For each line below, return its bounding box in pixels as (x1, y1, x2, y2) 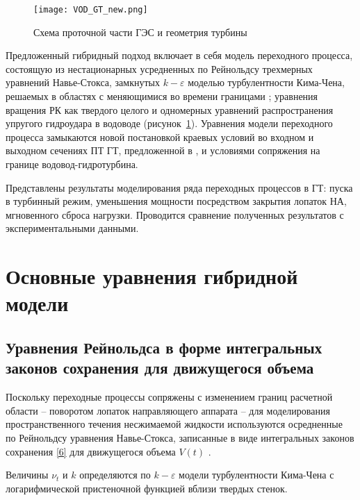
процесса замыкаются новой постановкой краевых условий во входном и (6, 129, 314, 144)
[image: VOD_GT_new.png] (33, 5, 148, 15)
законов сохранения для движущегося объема (6, 357, 314, 378)
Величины (6, 467, 49, 482)
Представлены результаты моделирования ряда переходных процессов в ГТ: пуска (6, 180, 353, 194)
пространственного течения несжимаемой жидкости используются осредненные (6, 417, 343, 431)
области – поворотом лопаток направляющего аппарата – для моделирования (6, 403, 330, 417)
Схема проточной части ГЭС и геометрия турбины (33, 24, 247, 39)
